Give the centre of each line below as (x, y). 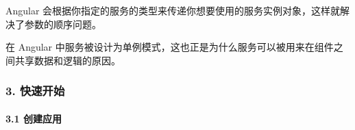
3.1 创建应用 (34, 118)
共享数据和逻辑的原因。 (68, 60)
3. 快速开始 (35, 91)
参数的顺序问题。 (63, 24)
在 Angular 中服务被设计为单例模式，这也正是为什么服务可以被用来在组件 (170, 47)
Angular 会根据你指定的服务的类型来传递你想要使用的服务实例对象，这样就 (173, 10)
